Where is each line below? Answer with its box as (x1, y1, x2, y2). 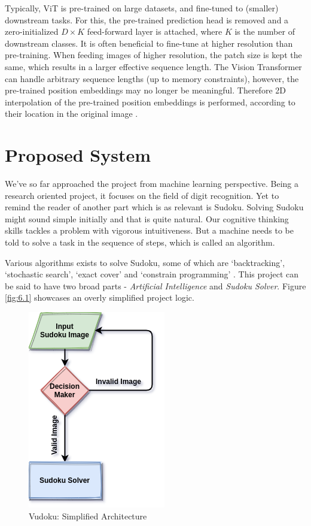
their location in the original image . (5, 107, 138, 120)
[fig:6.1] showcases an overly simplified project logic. (5, 291, 194, 304)
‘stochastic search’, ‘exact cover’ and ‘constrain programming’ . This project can (5, 268, 299, 280)
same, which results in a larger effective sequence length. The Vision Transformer (5, 60, 302, 72)
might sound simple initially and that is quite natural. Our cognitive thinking (5, 212, 289, 225)
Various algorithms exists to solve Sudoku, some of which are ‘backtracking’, (5, 256, 285, 268)
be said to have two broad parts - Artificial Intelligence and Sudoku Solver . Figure (5, 279, 306, 292)
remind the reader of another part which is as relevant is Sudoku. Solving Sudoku (5, 201, 304, 213)
